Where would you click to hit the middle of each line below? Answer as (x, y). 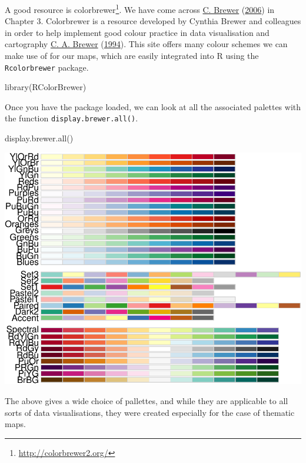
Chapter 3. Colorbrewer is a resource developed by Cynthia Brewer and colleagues (153, 21)
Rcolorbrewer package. (47, 67)
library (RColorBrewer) (46, 87)
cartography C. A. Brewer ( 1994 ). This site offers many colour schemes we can (146, 44)
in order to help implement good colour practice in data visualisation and (137, 32)
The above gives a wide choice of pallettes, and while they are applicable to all (147, 400)
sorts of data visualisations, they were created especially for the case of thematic (150, 412)
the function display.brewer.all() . (71, 118)
